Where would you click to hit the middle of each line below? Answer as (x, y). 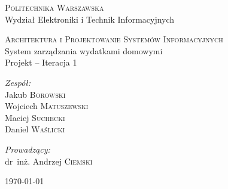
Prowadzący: (28, 149)
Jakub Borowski (35, 94)
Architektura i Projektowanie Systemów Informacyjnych (114, 39)
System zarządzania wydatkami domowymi (84, 50)
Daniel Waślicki (35, 129)
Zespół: (18, 82)
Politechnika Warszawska (54, 7)
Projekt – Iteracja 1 (41, 62)
